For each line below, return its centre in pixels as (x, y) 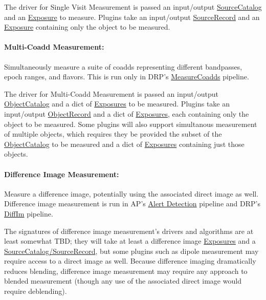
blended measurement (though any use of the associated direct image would (123, 281)
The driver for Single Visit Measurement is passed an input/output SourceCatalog (133, 7)
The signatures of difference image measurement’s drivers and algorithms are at (129, 231)
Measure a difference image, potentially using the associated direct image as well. (131, 193)
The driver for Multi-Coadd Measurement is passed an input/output (111, 93)
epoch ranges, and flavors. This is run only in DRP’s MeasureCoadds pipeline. (127, 77)
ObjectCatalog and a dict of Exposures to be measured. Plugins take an (117, 104)
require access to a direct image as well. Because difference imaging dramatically (130, 261)
